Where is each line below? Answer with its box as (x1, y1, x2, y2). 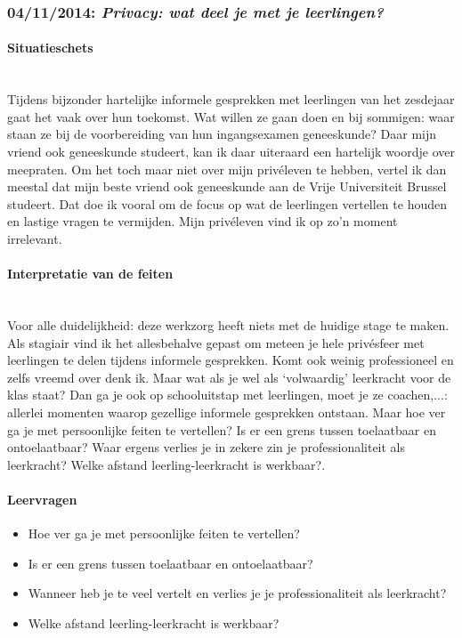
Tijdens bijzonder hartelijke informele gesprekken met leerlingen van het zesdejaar (7, 90, 455, 109)
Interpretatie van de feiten (7, 264, 174, 283)
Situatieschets (7, 38, 93, 57)
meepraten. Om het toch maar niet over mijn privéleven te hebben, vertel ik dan (7, 159, 447, 178)
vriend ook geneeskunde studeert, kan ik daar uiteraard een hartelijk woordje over (7, 142, 455, 161)
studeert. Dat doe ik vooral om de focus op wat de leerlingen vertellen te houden (7, 194, 447, 213)
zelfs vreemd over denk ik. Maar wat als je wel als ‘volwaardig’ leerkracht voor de (7, 367, 451, 386)
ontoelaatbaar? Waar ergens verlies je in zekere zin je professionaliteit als (7, 438, 406, 456)
